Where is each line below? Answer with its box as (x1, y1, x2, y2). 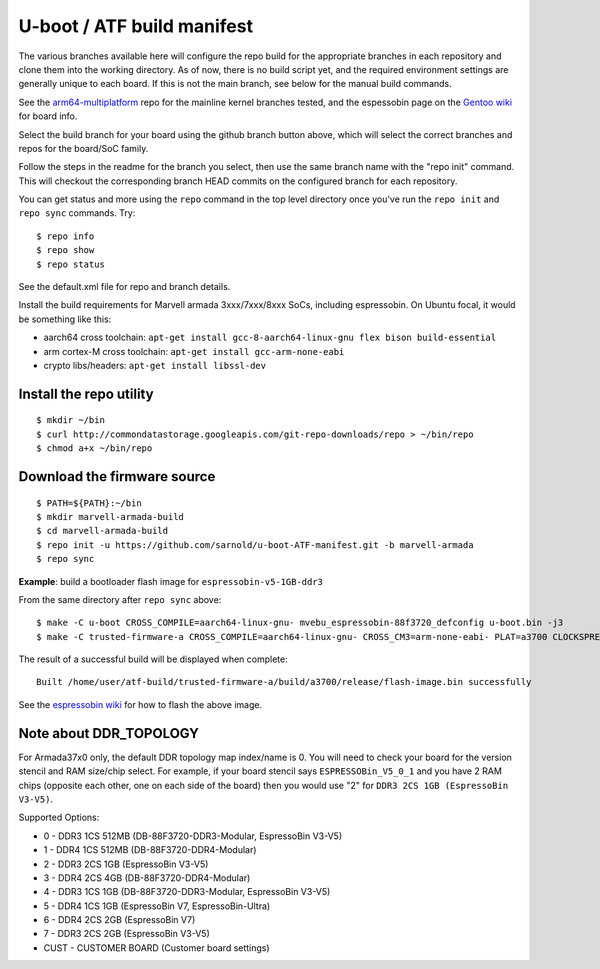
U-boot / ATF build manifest (18, 15, 254, 37)
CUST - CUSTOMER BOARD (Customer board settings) (43, 941, 270, 954)
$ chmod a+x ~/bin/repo (36, 443, 153, 454)
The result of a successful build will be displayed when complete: (18, 653, 289, 665)
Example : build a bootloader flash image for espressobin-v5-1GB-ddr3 (18, 575, 324, 587)
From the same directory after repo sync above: (18, 593, 222, 605)
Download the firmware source (18, 468, 216, 485)
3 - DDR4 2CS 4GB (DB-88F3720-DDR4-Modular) (43, 871, 251, 884)
